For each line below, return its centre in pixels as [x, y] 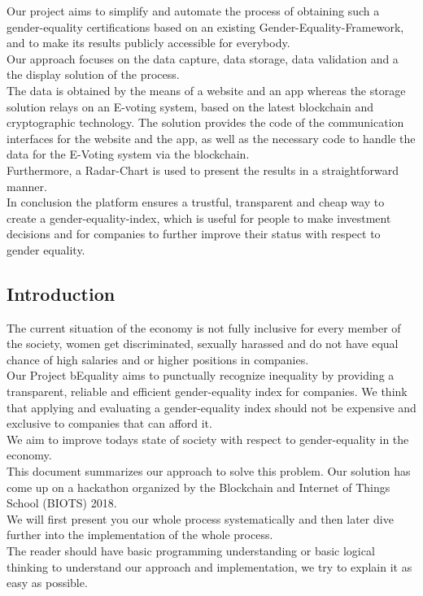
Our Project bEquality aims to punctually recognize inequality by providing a [201, 375]
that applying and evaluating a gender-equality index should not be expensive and [211, 407]
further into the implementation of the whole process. [140, 535]
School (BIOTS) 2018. [62, 503]
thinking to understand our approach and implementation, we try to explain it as [209, 566]
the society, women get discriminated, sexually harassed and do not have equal [203, 344]
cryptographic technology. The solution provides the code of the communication [205, 122]
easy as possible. [47, 583]
